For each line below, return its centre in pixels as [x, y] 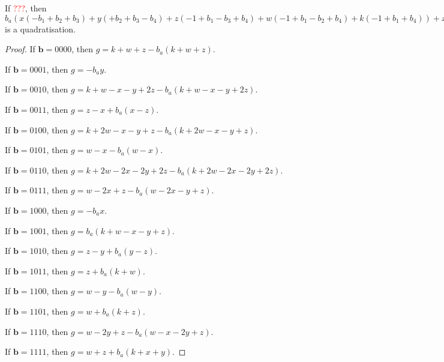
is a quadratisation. [40, 29]
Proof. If [20, 49]
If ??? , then [26, 8]
